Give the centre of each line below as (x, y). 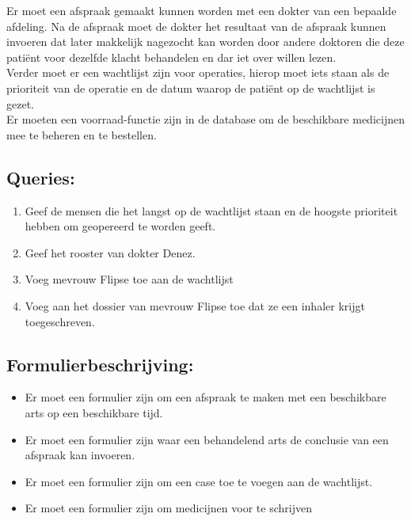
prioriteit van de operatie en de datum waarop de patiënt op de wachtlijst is (191, 87)
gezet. (20, 103)
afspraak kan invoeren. (80, 455)
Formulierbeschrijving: (100, 364)
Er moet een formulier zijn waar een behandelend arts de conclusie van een (207, 439)
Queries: (41, 177)
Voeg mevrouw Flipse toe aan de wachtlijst (129, 279)
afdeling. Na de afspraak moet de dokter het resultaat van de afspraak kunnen (196, 26)
